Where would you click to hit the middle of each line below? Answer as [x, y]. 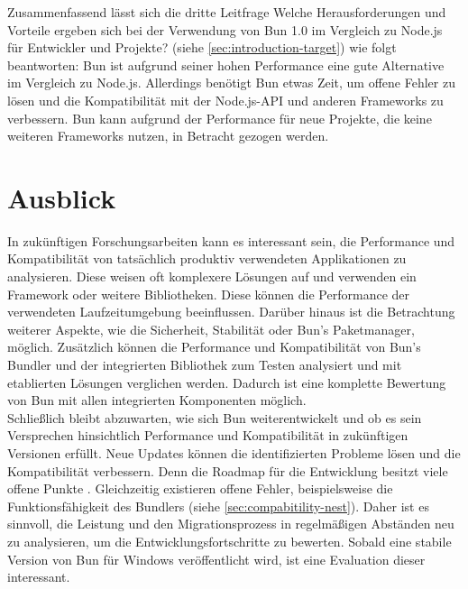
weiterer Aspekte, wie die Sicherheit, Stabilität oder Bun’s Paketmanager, [211, 329]
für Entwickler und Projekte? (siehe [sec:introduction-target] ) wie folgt [202, 47]
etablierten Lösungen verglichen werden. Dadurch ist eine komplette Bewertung [227, 382]
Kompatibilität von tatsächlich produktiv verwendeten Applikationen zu [207, 258]
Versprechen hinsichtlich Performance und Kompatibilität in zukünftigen [208, 435]
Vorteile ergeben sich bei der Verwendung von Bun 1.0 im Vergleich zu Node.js [225, 29]
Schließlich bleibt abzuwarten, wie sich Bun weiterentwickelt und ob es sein [215, 417]
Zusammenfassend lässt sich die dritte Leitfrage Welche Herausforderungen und [227, 12]
